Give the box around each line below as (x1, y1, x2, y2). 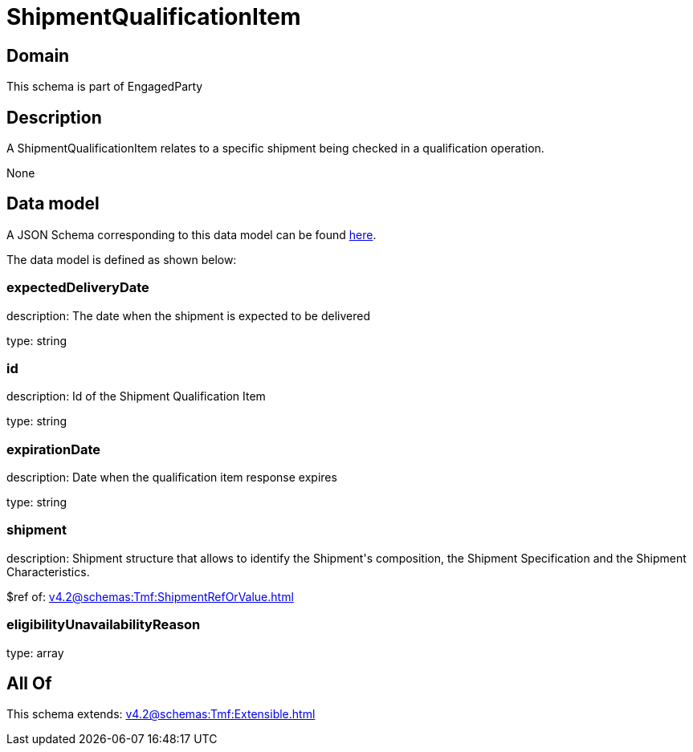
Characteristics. (6, 564, 90, 579)
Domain (6, 45, 70, 66)
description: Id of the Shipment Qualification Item (6, 389, 266, 404)
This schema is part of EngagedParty (6, 79, 203, 94)
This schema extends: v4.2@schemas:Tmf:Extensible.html (6, 707, 316, 722)
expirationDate (6, 441, 101, 457)
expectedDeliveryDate (6, 279, 149, 296)
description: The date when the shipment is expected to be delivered (6, 308, 370, 323)
